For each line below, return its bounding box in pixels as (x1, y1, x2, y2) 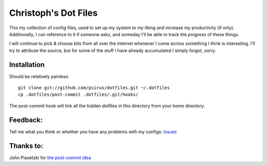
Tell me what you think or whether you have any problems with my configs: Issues (9, 128, 177, 134)
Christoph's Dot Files (9, 7, 98, 18)
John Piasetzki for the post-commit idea (9, 155, 91, 161)
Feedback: (9, 116, 43, 124)
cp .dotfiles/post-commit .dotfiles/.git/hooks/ (18, 92, 138, 97)
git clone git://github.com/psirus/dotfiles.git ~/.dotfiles (18, 85, 170, 91)
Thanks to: (9, 141, 43, 150)
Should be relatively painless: (9, 73, 69, 79)
